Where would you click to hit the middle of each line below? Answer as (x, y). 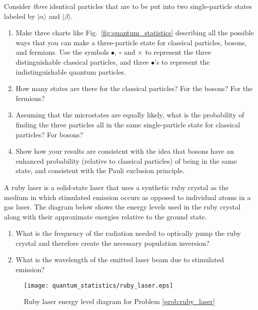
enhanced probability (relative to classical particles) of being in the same (126, 160)
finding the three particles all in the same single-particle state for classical (128, 124)
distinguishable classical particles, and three (82, 61)
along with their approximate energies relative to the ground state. (105, 216)
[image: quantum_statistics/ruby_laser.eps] (98, 285)
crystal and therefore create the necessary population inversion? (113, 243)
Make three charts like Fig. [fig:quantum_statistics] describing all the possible (135, 33)
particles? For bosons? (49, 134)
